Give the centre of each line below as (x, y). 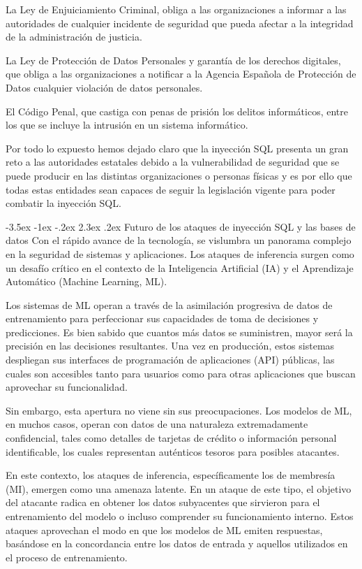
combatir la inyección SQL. (63, 203)
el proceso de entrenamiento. (67, 557)
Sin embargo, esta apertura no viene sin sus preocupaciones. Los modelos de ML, (179, 410)
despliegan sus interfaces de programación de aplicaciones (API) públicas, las (170, 360)
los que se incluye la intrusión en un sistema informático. (127, 125)
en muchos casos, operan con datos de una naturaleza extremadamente (157, 424)
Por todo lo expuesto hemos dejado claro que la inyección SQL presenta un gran (177, 148)
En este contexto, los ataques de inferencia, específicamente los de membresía (171, 475)
